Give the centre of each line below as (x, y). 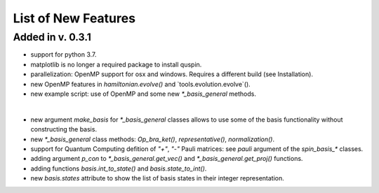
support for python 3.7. (64, 55)
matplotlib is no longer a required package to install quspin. (116, 64)
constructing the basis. (64, 129)
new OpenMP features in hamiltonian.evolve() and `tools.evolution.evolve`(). (140, 84)
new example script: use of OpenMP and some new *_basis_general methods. (143, 94)
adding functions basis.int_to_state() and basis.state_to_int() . (119, 169)
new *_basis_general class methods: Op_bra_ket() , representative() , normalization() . (153, 139)
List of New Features (74, 18)
